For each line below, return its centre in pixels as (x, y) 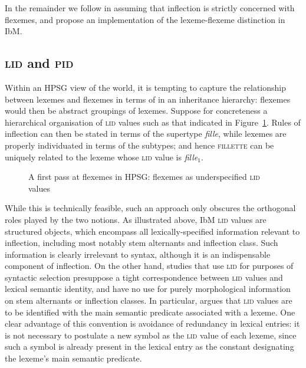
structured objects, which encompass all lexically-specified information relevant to (152, 231)
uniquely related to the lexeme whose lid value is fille (101, 157)
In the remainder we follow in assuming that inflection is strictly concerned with (150, 8)
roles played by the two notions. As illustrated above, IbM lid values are (136, 219)
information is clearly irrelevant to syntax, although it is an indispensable (138, 254)
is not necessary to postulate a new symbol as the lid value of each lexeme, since (151, 335)
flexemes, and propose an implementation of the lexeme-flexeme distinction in (145, 19)
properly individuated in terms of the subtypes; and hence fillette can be (139, 145)
